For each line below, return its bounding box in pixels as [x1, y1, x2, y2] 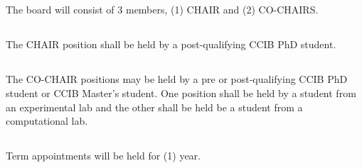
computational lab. [6, 113, 88, 128]
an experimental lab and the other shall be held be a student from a [6, 99, 303, 114]
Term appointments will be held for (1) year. [6, 148, 201, 163]
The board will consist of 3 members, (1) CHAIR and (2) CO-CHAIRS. [6, 2, 319, 17]
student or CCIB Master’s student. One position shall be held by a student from [6, 85, 356, 100]
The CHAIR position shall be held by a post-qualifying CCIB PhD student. [6, 37, 336, 52]
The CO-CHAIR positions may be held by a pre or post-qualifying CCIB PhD [6, 72, 348, 86]
